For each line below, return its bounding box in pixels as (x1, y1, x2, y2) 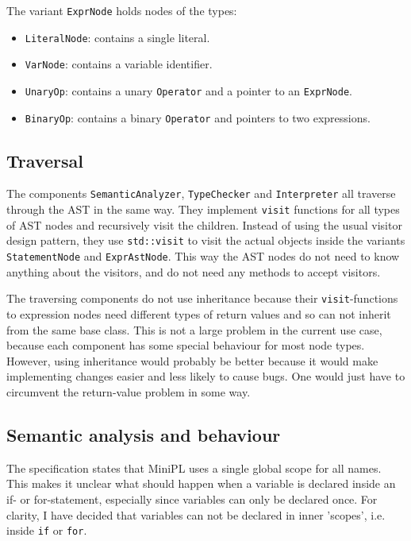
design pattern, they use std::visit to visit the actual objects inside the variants (6, 232, 405, 249)
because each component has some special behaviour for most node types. (6, 337, 365, 354)
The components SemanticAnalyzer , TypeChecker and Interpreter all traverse (6, 185, 396, 202)
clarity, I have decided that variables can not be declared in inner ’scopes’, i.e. (6, 506, 386, 523)
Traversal (6, 148, 83, 172)
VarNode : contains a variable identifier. (25, 56, 213, 72)
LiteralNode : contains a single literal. (25, 29, 210, 45)
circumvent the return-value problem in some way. (6, 383, 251, 400)
